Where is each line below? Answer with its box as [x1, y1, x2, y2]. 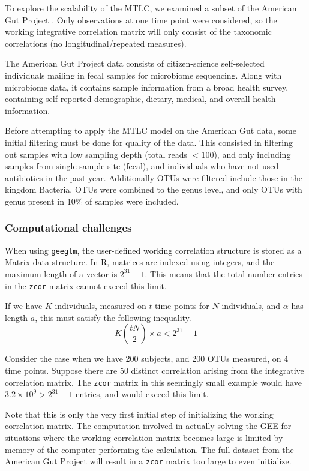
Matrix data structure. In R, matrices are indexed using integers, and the [5, 256, 275, 268]
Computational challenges [5, 220, 132, 235]
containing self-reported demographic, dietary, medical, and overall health [5, 92, 276, 105]
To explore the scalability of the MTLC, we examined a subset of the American [5, 2, 297, 14]
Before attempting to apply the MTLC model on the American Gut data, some [5, 124, 296, 137]
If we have [5, 299, 43, 312]
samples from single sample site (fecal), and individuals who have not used [5, 160, 279, 172]
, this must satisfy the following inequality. [35, 311, 191, 323]
